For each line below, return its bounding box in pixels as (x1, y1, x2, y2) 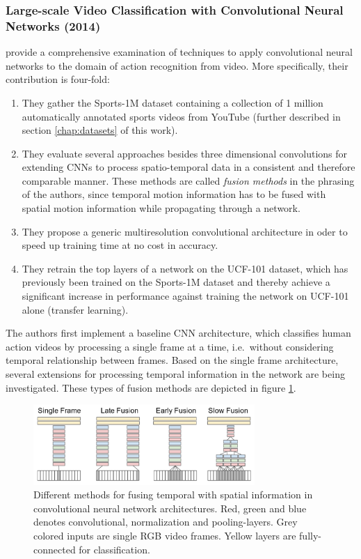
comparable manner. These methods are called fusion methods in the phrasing (22, 173, 355, 187)
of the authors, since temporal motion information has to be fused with (22, 187, 326, 201)
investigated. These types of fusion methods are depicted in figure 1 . (6, 380, 296, 395)
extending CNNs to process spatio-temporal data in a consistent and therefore (22, 160, 355, 174)
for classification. (79, 542, 150, 556)
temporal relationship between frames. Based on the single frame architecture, (6, 353, 339, 367)
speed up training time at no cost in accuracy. (22, 238, 218, 252)
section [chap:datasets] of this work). (22, 123, 178, 137)
